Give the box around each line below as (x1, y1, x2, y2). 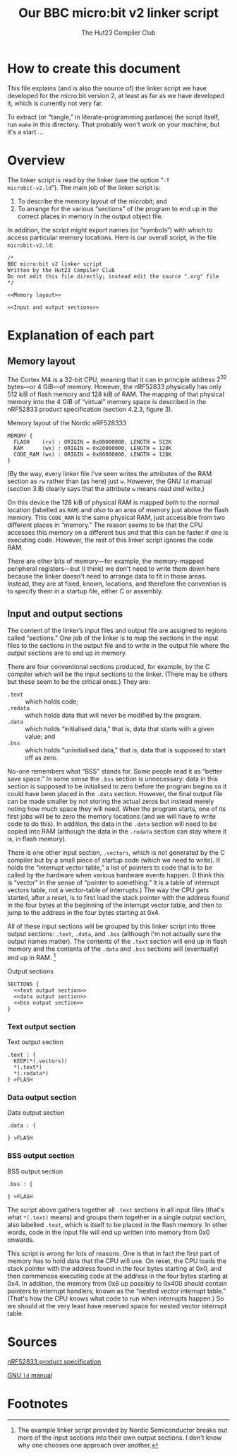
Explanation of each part (7, 327, 154, 343)
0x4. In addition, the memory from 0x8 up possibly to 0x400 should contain (7, 1279, 227, 1287)
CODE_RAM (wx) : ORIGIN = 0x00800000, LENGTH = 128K (13, 451, 172, 458)
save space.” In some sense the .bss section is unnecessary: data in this (7, 775, 219, 783)
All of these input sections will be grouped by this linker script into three (7, 922, 217, 930)
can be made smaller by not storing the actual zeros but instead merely (7, 797, 214, 806)
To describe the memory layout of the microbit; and (17, 196, 167, 206)
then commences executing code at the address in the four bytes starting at (7, 1272, 228, 1280)
